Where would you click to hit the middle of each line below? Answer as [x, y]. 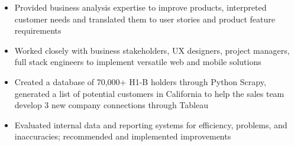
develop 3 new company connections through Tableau [111, 105]
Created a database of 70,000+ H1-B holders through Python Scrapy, [140, 81]
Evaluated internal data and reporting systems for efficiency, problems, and [151, 124]
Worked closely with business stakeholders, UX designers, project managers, [152, 50]
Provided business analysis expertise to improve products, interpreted [140, 7]
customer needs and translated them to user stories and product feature [145, 19]
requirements [38, 30]
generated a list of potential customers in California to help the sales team [149, 93]
